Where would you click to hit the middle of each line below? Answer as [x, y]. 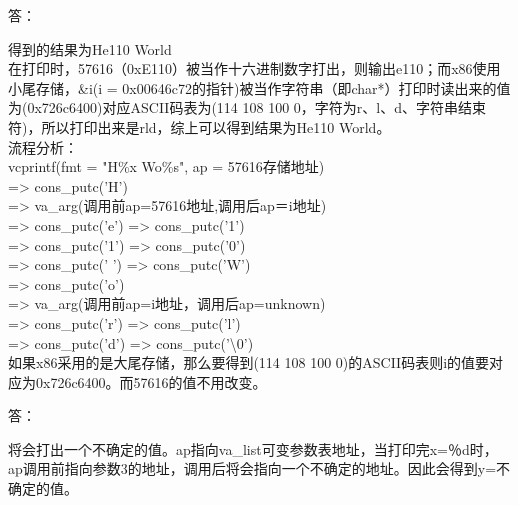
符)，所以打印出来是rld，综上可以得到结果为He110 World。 [199, 126]
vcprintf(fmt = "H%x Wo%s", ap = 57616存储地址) [166, 166]
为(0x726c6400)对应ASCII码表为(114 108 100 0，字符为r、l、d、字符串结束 [247, 107]
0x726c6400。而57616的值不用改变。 [151, 381]
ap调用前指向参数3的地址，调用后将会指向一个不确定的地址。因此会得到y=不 [259, 468]
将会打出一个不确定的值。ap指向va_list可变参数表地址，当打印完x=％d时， [253, 448]
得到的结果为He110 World [90, 48]
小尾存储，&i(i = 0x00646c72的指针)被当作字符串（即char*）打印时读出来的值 [259, 87]
